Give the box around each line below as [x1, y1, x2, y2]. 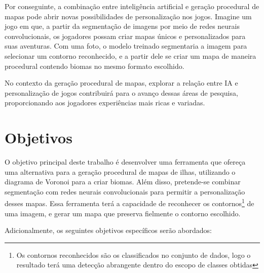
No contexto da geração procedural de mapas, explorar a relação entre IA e [5, 77, 238, 88]
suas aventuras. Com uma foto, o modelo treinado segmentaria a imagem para [5, 41, 247, 51]
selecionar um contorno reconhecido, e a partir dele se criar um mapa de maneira [5, 50, 256, 61]
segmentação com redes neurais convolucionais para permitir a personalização [5, 186, 245, 197]
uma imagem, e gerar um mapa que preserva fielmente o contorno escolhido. [5, 208, 241, 218]
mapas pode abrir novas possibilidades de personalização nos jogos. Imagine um [5, 11, 252, 21]
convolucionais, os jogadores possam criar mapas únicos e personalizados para [5, 30, 246, 41]
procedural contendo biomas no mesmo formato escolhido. [5, 60, 184, 71]
